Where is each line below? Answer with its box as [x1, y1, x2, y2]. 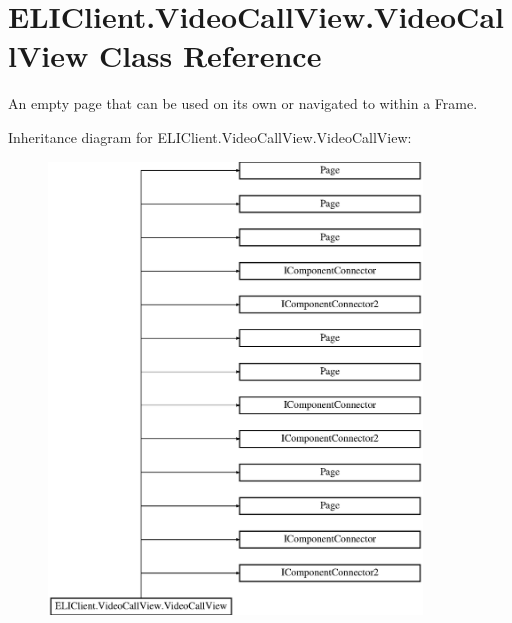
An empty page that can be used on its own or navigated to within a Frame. [8, 93, 478, 114]
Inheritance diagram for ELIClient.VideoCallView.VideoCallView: [8, 126, 412, 147]
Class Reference [98, 35, 322, 76]
